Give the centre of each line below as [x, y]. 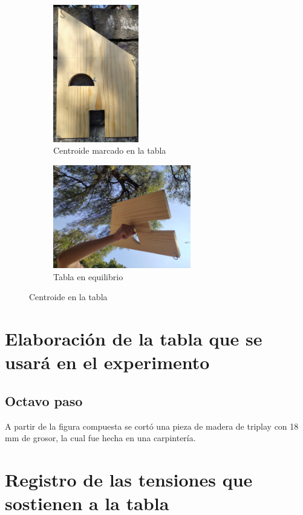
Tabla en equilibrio [88, 276]
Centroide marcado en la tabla [110, 150]
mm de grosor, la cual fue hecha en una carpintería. [100, 438]
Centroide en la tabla [68, 297]
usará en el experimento [107, 362]
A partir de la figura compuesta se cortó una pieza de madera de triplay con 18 [152, 426]
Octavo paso [44, 400]
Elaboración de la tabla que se [134, 338]
